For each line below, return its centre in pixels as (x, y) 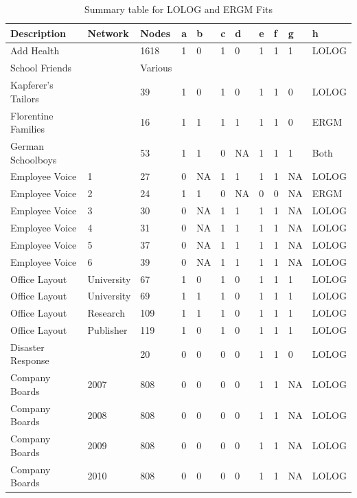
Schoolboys (34, 159)
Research (106, 313)
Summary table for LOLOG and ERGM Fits (178, 9)
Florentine (32, 115)
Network (108, 33)
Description (38, 33)
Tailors (25, 98)
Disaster (27, 347)
